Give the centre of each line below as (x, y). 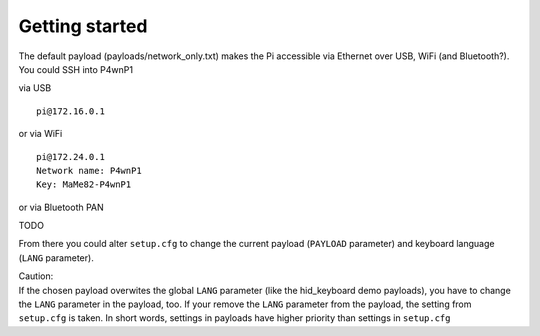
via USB (35, 88)
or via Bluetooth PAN (61, 207)
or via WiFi (40, 134)
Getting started (83, 26)
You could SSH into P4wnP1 (76, 69)
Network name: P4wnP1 (89, 170)
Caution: (36, 276)
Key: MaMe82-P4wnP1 (84, 184)
